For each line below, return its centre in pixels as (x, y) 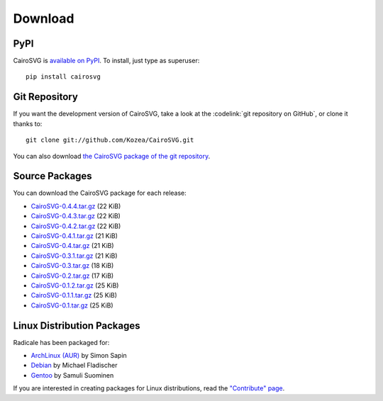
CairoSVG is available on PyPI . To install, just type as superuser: (106, 61)
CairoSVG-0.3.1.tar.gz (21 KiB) (74, 256)
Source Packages (52, 176)
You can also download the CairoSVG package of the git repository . (112, 156)
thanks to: (28, 123)
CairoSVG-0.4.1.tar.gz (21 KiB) (74, 236)
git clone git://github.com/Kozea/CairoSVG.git (110, 140)
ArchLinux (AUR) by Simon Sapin (79, 356)
